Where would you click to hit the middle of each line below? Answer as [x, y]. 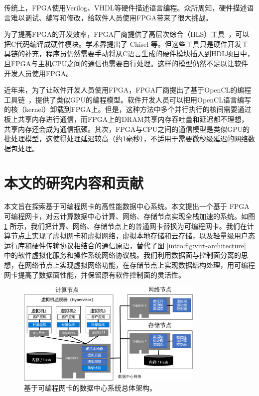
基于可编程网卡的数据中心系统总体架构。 [90, 387]
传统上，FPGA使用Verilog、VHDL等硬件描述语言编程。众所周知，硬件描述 [126, 7]
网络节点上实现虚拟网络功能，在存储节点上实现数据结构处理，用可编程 [140, 265]
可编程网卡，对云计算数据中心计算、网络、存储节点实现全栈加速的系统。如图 [129, 216]
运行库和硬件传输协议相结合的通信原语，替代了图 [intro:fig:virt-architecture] [125, 245]
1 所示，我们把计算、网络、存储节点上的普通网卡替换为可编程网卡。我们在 [126, 226]
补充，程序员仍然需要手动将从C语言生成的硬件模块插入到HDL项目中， [139, 53]
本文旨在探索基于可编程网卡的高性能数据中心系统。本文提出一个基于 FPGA [127, 206]
